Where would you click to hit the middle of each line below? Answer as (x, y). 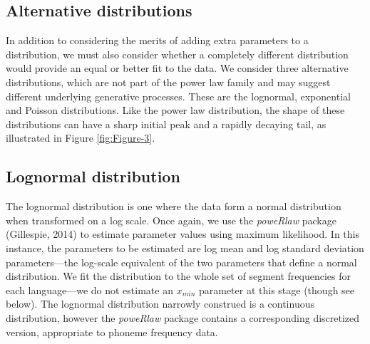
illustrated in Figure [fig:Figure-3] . (81, 138)
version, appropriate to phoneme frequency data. (112, 332)
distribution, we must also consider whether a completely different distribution (177, 54)
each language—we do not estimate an (89, 290)
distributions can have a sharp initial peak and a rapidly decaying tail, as (166, 124)
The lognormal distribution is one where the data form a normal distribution (174, 206)
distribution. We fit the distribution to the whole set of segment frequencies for (178, 276)
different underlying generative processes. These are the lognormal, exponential (178, 96)
